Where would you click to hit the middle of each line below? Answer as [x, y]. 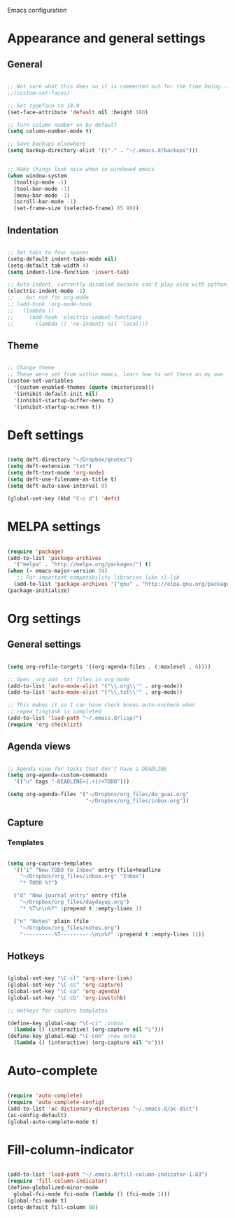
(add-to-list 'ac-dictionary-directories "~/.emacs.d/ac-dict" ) [103, 1109]
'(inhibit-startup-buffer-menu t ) [64, 400]
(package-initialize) [39, 590]
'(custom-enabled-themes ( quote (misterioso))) [84, 388]
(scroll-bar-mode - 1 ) [45, 202]
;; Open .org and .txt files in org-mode [69, 679]
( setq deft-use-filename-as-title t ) [62, 479]
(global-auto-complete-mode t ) [53, 1122]
